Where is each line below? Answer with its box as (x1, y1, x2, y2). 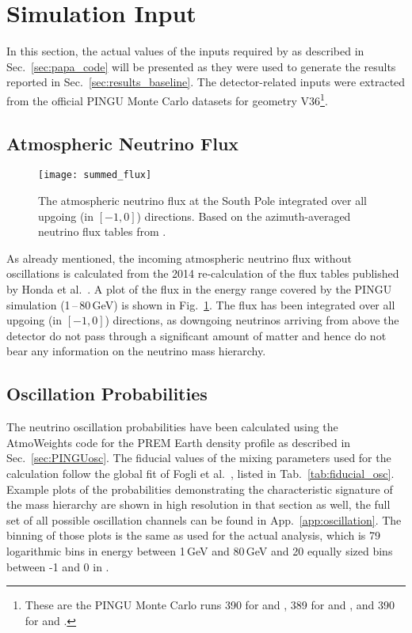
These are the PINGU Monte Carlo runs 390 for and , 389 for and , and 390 (25, 597, 395, 613)
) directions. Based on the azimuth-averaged (136, 207, 351, 224)
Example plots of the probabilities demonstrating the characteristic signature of (6, 480, 393, 497)
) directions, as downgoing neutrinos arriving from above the (105, 312, 399, 328)
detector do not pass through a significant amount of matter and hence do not (6, 327, 387, 343)
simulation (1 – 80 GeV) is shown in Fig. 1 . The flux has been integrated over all (6, 296, 395, 313)
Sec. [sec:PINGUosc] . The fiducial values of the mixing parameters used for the (6, 449, 391, 466)
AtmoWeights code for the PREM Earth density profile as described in (6, 434, 351, 450)
